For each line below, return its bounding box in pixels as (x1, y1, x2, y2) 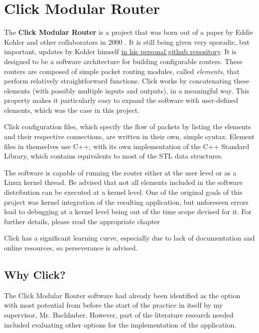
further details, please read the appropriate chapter (4, 216, 160, 226)
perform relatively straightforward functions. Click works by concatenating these (4, 76, 250, 86)
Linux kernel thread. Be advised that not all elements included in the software (4, 177, 243, 187)
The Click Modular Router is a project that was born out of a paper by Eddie (4, 27, 253, 37)
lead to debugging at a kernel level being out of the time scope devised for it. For (4, 206, 252, 217)
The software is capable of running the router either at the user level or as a (4, 167, 237, 177)
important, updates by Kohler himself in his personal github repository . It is (4, 46, 237, 57)
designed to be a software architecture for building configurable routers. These (4, 56, 243, 66)
